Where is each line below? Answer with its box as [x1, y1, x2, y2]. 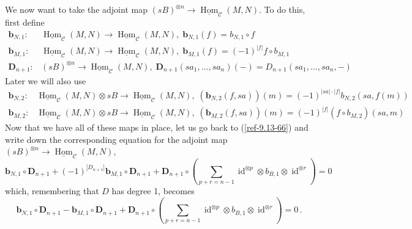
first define [5, 16, 45, 29]
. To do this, [258, 3, 305, 15]
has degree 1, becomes [111, 184, 195, 197]
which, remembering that [5, 184, 99, 197]
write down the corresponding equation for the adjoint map [5, 133, 228, 145]
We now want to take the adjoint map [5, 3, 148, 15]
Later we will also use [5, 74, 86, 87]
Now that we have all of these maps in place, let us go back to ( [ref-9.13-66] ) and [5, 121, 309, 134]
